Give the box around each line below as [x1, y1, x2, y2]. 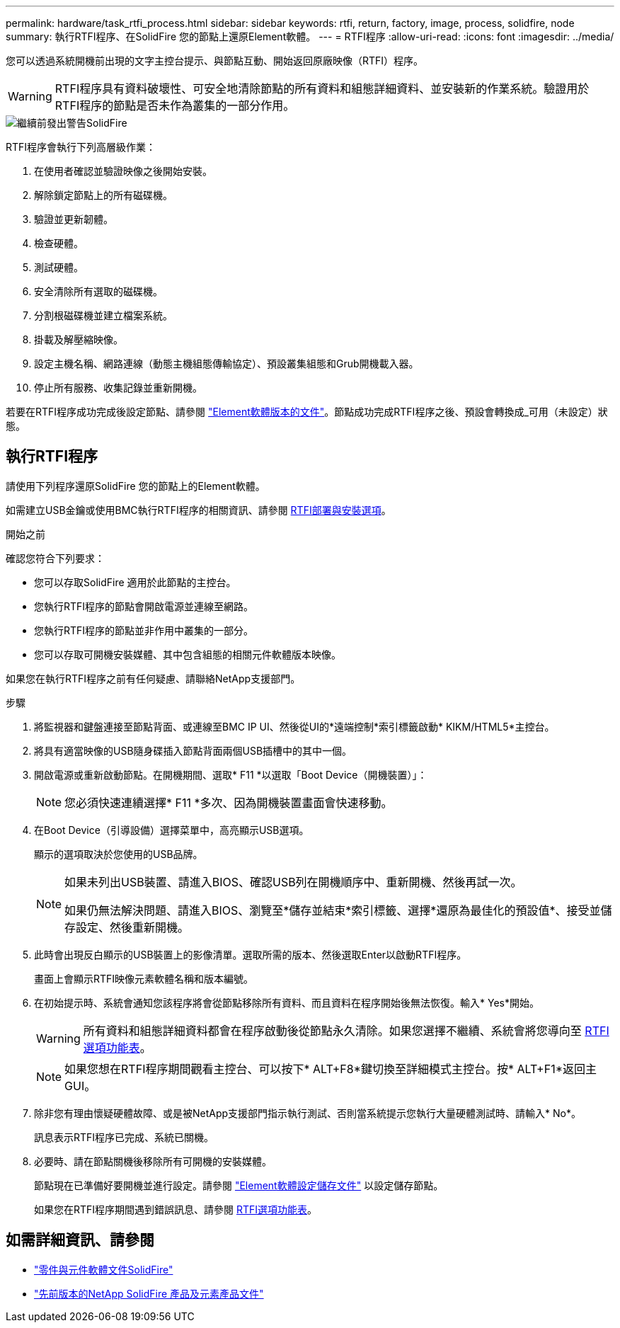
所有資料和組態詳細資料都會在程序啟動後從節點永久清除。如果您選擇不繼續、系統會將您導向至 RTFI [83, 1023, 609, 1038]
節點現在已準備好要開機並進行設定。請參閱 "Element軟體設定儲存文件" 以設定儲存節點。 [34, 1179, 444, 1191]
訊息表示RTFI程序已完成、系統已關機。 [34, 1130, 214, 1143]
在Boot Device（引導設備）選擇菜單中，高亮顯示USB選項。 [34, 823, 309, 836]
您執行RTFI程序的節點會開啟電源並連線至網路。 [34, 600, 254, 612]
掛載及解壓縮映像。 [34, 333, 123, 345]
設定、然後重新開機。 [76, 920, 190, 934]
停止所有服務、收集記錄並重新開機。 [34, 382, 202, 394]
